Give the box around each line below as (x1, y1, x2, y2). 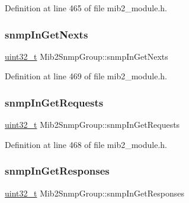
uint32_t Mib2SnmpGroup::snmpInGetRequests (5, 118, 180, 131)
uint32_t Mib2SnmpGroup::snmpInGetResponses (5, 186, 184, 199)
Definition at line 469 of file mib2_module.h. (5, 70, 168, 82)
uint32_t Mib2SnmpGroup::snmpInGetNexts (5, 50, 168, 62)
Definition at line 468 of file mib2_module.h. (5, 138, 168, 150)
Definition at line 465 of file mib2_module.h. (5, 2, 168, 14)
